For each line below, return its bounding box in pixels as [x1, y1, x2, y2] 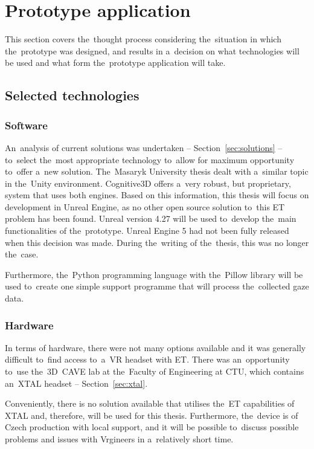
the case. [5, 248, 39, 260]
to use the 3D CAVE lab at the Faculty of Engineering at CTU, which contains [5, 365, 304, 378]
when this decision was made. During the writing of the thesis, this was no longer [5, 236, 309, 248]
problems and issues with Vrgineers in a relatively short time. [5, 433, 234, 445]
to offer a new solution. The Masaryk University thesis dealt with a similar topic [5, 165, 309, 178]
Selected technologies [5, 86, 139, 105]
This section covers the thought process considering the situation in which [5, 33, 281, 45]
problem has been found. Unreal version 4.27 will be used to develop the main [5, 212, 296, 225]
